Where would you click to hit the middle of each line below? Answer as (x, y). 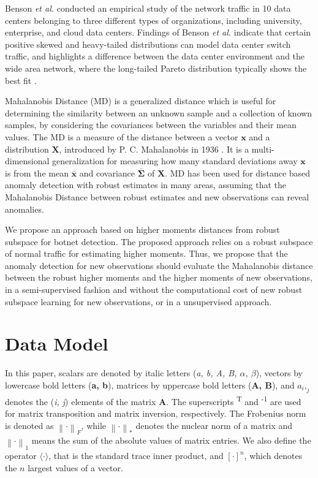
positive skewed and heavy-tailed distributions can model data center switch (148, 44)
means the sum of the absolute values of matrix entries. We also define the (171, 440)
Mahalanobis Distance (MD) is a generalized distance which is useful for (141, 101)
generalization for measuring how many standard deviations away (175, 161)
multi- (263, 149)
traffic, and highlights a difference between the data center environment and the (155, 56)
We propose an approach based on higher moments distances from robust (142, 230)
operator (21, 456)
